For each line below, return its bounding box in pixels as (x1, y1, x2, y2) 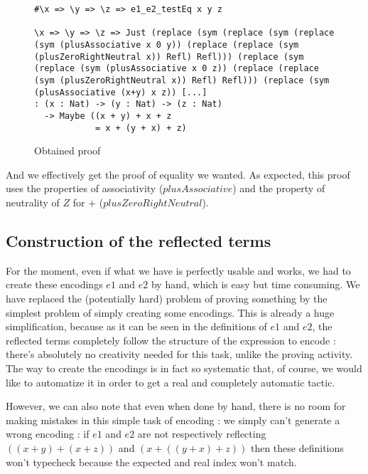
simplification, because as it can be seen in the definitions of (6, 319, 267, 334)
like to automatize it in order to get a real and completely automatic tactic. (6, 374, 335, 389)
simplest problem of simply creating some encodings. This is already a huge (6, 305, 335, 320)
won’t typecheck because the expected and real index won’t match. (6, 454, 297, 469)
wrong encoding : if (6, 426, 90, 441)
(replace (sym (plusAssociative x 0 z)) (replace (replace (34, 63, 319, 74)
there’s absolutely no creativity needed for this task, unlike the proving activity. (6, 347, 353, 362)
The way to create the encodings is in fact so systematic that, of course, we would (6, 360, 362, 375)
